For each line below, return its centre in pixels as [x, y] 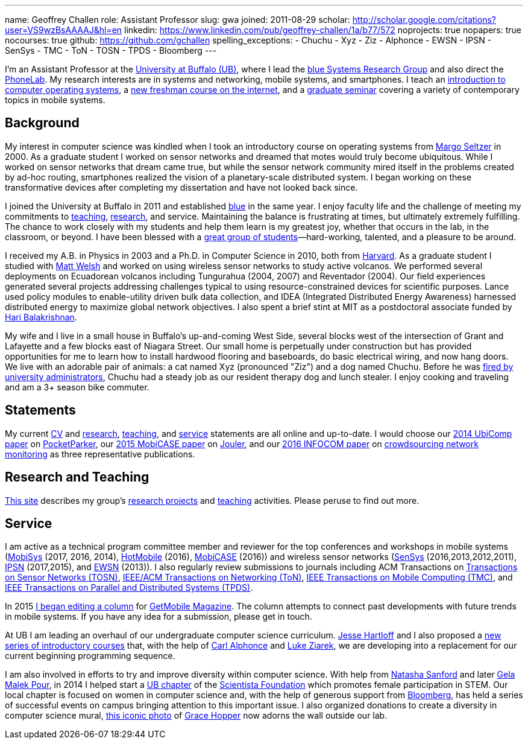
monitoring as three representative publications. [100, 454]
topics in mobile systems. [55, 100]
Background [42, 123]
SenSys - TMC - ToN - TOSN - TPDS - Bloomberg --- [111, 50]
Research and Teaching [77, 477]
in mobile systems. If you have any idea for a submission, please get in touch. [159, 617]
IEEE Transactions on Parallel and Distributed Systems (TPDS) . [129, 588]
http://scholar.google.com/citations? [424, 20]
